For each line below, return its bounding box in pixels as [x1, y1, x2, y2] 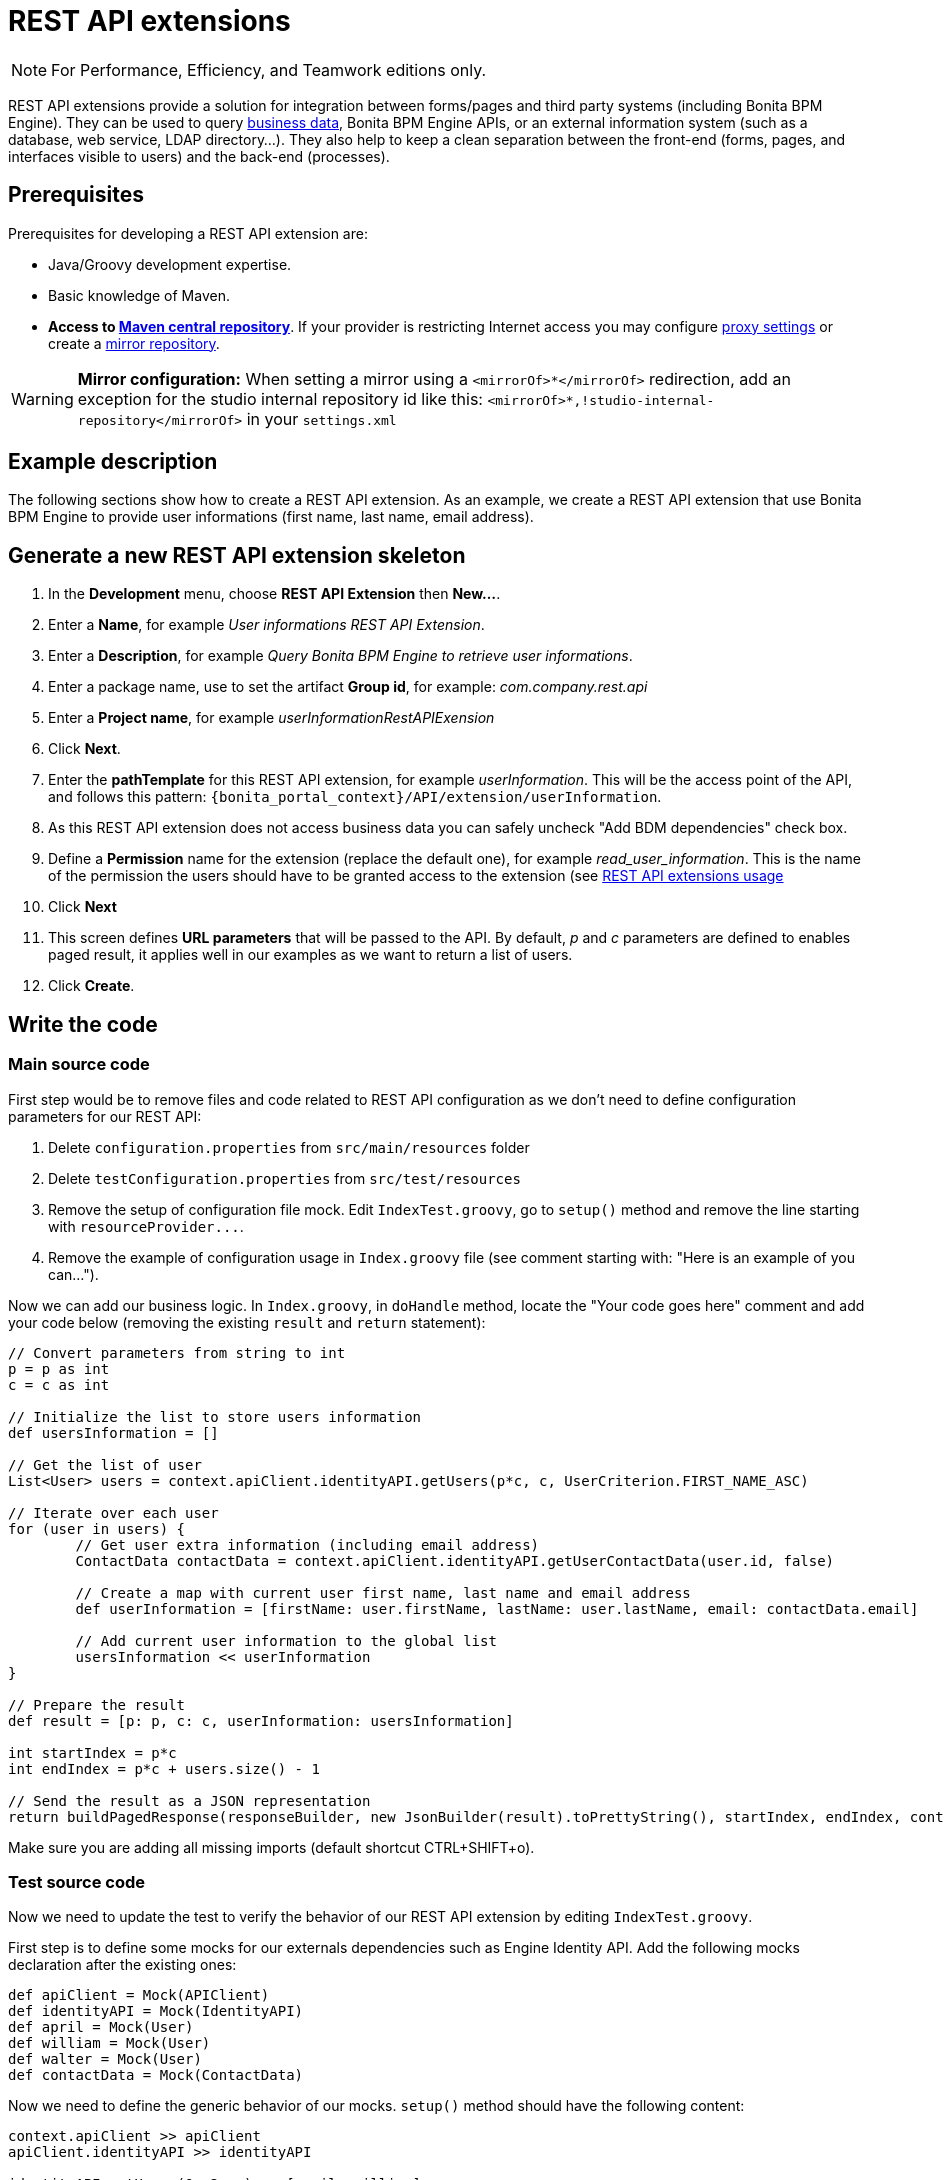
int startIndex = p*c [8, 1744, 177, 1761]
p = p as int [8, 1360, 110, 1377]
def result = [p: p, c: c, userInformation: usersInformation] [8, 1712, 514, 1729]
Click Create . [48, 977, 135, 995]
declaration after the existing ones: [8, 1956, 237, 1974]
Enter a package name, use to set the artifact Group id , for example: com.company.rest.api [48, 678, 648, 696]
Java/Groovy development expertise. [48, 255, 292, 273]
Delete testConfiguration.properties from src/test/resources [48, 1169, 521, 1187]
